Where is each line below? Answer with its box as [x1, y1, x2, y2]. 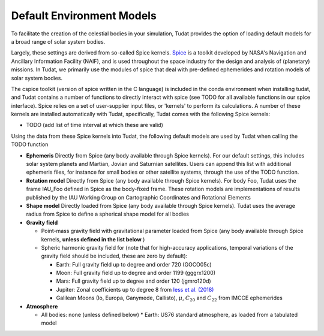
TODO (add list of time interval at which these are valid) [26, 122, 163, 129]
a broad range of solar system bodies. [11, 38, 106, 45]
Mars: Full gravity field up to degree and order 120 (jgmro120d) [56, 277, 211, 284]
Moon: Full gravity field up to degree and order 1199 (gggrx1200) [56, 270, 216, 277]
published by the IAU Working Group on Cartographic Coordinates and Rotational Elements [26, 193, 251, 201]
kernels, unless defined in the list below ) [41, 235, 145, 243]
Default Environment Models [11, 9, 157, 22]
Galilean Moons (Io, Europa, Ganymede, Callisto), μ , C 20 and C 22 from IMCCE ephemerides [56, 294, 283, 303]
